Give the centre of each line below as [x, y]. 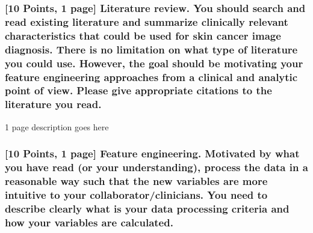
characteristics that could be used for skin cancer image [143, 35]
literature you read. [53, 104]
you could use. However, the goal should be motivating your [154, 63]
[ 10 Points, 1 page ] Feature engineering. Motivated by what [152, 153]
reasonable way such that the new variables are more [136, 181]
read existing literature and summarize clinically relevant [147, 21]
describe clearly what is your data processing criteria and [147, 208]
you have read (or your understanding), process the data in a [156, 167]
